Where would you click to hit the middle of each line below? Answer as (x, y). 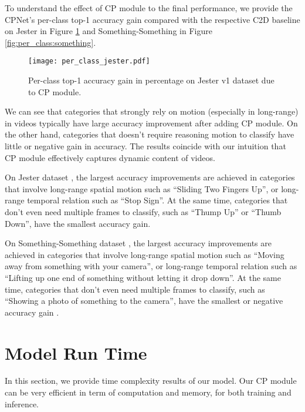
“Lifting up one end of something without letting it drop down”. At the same (143, 277)
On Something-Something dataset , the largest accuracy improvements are (138, 243)
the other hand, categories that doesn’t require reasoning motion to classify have (150, 134)
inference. (22, 403)
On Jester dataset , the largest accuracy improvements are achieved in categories (150, 177)
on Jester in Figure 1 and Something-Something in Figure (109, 31)
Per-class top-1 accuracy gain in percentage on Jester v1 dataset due (151, 80)
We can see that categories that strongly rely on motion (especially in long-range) (152, 111)
